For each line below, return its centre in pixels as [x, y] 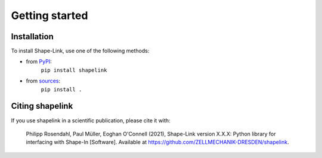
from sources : [43, 81]
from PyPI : [39, 62]
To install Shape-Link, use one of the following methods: [80, 51]
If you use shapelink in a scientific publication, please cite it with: [91, 120]
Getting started [49, 15]
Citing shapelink [42, 106]
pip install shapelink [74, 70]
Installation [32, 37]
